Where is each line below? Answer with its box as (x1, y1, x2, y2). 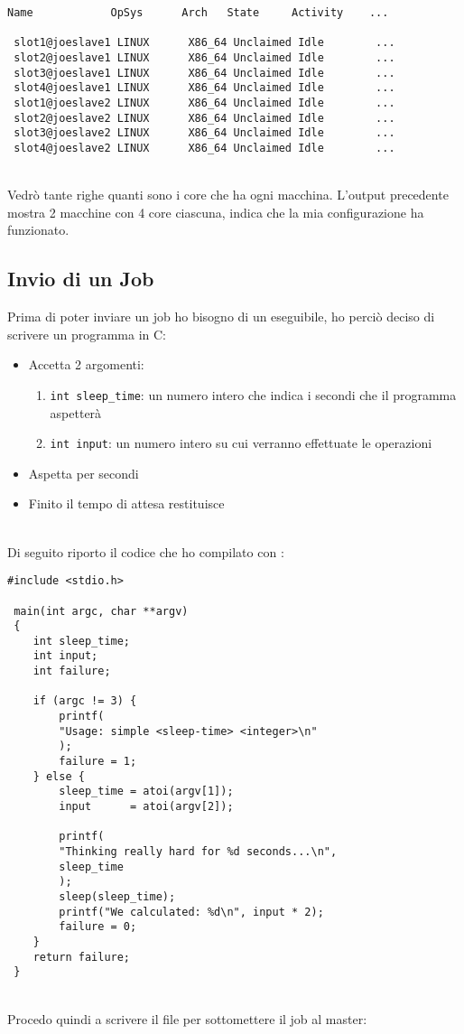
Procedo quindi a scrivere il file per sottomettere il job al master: (7, 1009, 367, 1028)
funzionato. (7, 220, 70, 239)
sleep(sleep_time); (59, 890, 176, 903)
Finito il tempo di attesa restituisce (28, 494, 225, 513)
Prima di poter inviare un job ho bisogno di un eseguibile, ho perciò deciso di (7, 307, 435, 326)
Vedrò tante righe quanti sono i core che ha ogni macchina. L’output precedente (7, 185, 449, 204)
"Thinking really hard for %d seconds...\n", (59, 845, 338, 859)
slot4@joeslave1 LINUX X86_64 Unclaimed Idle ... (14, 81, 395, 95)
